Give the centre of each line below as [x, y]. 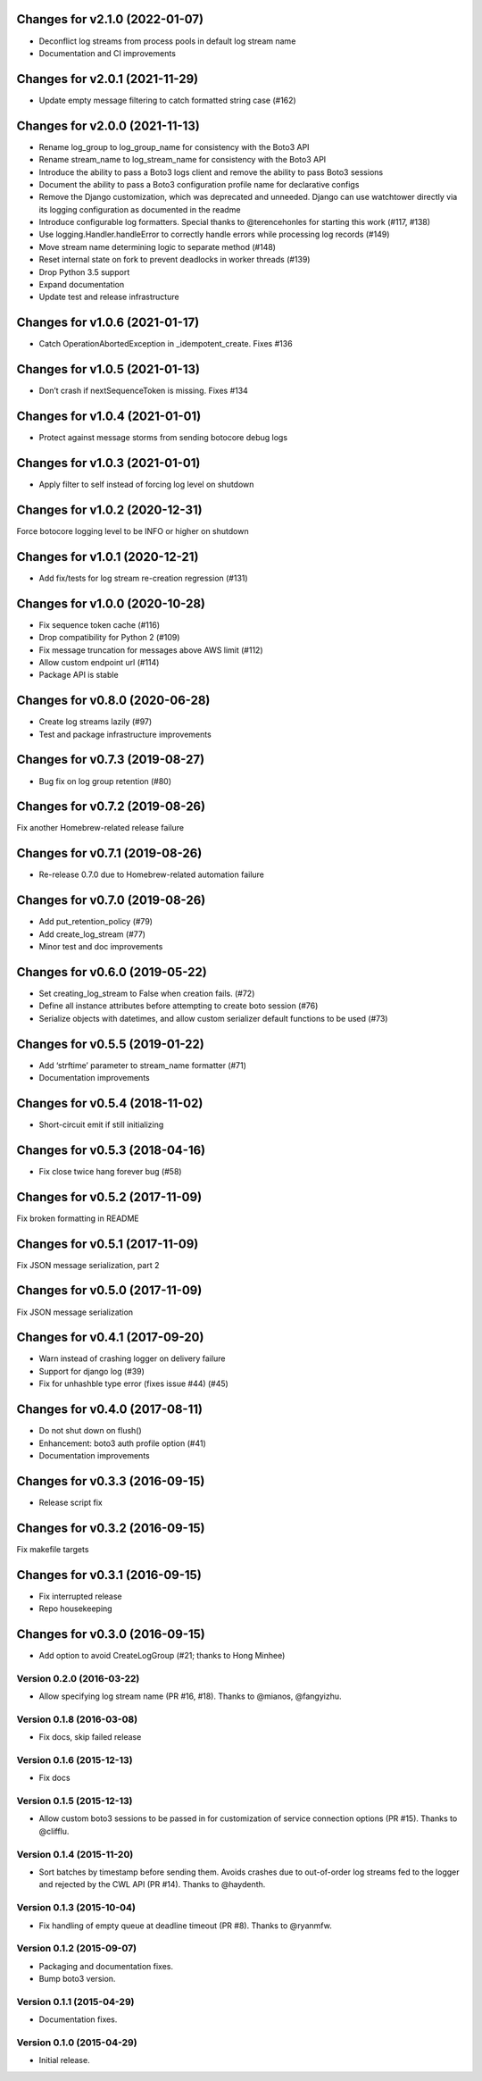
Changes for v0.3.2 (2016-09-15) [111, 1528]
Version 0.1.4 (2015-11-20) [75, 1854]
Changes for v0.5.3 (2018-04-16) [111, 1150]
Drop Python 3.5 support [84, 272]
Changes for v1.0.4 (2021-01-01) [109, 417]
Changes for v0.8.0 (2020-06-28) [113, 701]
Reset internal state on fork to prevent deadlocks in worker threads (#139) [175, 260]
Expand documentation [82, 285]
